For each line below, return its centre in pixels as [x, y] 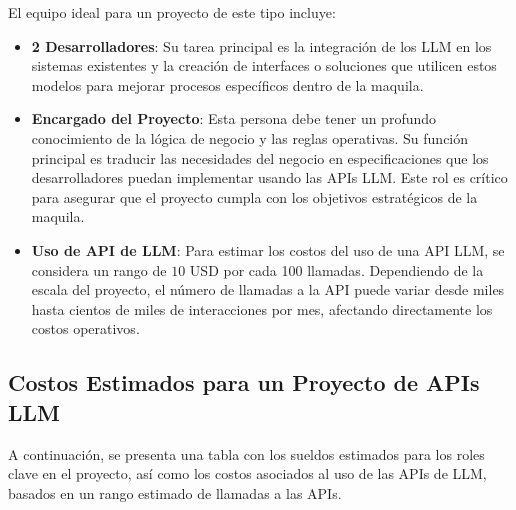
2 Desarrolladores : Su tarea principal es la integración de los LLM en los [261, 45]
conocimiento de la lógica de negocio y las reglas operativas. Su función [250, 137]
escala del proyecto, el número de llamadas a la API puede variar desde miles [268, 289]
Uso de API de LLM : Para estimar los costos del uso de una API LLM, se [268, 249]
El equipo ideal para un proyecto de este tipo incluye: [172, 12]
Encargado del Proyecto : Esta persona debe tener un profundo [234, 118]
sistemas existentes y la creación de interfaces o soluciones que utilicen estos [264, 65]
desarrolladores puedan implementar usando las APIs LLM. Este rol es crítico [269, 177]
